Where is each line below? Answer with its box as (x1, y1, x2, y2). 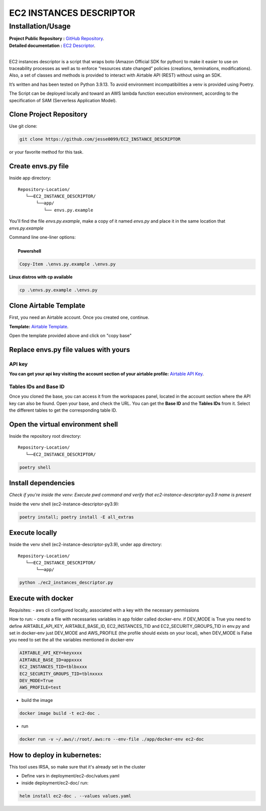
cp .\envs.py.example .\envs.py (19, 287, 98, 293)
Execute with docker (9, 594, 74, 602)
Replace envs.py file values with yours (9, 346, 130, 354)
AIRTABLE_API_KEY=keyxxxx (19, 650, 82, 656)
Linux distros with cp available (9, 274, 73, 280)
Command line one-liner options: (9, 234, 76, 240)
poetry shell (19, 464, 51, 470)
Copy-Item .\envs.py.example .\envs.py (19, 261, 116, 267)
